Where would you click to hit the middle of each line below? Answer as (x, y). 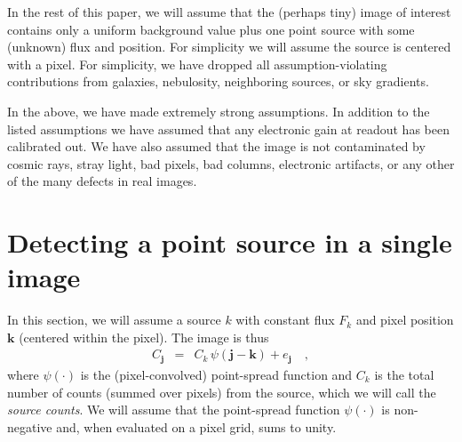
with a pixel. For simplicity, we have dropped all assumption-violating (197, 64)
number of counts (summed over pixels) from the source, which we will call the (222, 392)
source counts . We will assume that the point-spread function (174, 410)
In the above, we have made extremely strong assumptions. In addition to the (219, 111)
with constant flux (285, 320)
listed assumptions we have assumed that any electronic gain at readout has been (228, 129)
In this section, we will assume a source (114, 320)
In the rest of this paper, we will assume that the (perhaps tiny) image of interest (229, 12)
